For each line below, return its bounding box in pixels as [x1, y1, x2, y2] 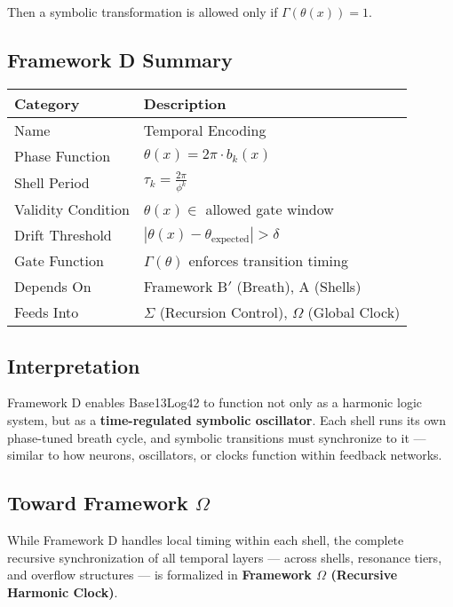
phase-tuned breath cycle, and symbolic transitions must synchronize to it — [7, 428, 426, 446]
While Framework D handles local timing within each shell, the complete [7, 531, 404, 549]
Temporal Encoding [143, 119, 266, 140]
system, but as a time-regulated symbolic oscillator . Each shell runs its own [7, 411, 446, 430]
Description [143, 92, 226, 114]
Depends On [14, 276, 91, 297]
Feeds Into [14, 302, 79, 323]
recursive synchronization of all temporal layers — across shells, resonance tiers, [7, 548, 442, 566]
